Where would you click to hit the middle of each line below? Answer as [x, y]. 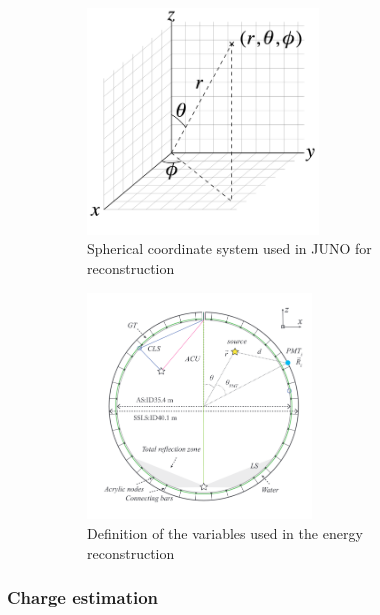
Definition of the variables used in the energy [225, 532]
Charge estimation [83, 597]
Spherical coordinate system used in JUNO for [229, 248]
